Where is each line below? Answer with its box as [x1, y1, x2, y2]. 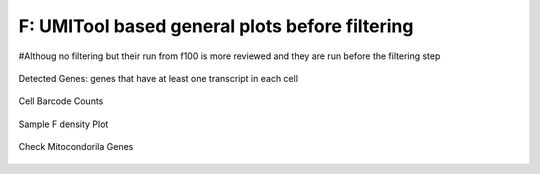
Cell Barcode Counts [18, 95, 104, 107]
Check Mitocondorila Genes [18, 141, 134, 153]
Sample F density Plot [18, 118, 109, 130]
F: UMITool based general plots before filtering [18, 15, 414, 37]
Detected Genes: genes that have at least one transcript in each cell [18, 72, 299, 84]
